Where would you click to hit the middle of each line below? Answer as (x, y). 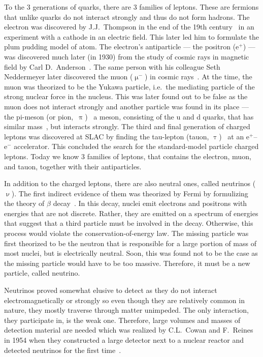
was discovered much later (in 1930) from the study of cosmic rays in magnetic (127, 56)
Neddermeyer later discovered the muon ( (69, 77)
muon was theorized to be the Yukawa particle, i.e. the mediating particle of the (129, 86)
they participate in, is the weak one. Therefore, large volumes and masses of (122, 320)
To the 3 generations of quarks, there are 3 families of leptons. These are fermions (131, 7)
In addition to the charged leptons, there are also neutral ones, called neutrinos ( (130, 183)
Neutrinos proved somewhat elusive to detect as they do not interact (111, 290)
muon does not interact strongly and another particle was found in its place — (126, 106)
